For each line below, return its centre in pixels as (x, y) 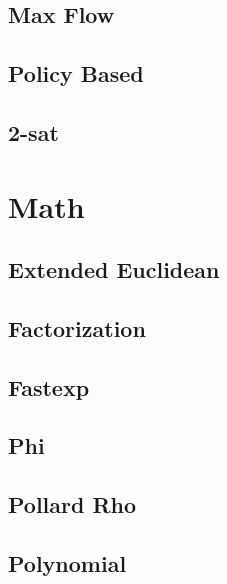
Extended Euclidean (114, 269)
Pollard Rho (72, 504)
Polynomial (67, 563)
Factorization (77, 327)
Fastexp (49, 386)
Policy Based (76, 73)
